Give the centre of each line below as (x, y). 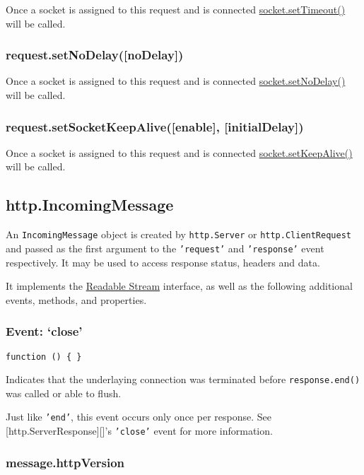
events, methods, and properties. (76, 299)
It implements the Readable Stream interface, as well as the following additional (179, 286)
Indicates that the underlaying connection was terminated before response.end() (183, 379)
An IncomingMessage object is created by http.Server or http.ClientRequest (178, 234)
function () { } (44, 357)
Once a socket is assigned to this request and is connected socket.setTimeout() (176, 9)
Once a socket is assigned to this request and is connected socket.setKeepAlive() (179, 152)
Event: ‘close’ (44, 331)
